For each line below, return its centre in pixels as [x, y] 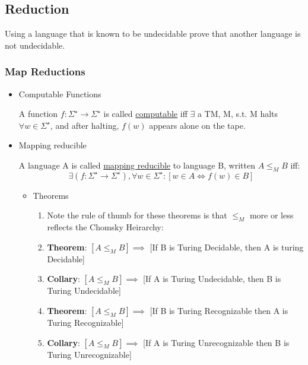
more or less [272, 215]
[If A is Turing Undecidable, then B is [212, 279]
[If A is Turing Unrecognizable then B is [216, 342]
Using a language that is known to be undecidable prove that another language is [153, 34]
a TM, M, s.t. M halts [238, 114]
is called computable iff [145, 114]
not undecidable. [35, 45]
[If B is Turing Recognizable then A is [219, 310]
